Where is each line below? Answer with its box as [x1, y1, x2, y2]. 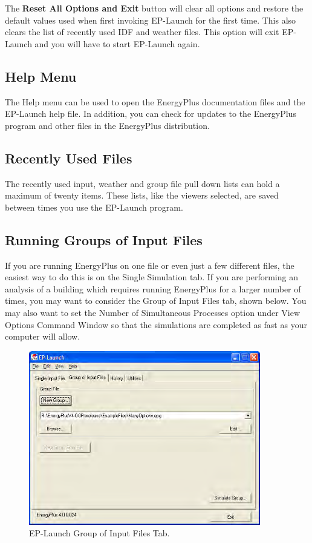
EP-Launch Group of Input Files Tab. [29, 527, 170, 539]
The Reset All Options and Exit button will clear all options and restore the [5, 2, 304, 14]
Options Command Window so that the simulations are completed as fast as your [5, 318, 307, 331]
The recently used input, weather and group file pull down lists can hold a [5, 177, 280, 189]
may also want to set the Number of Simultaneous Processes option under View [5, 306, 301, 318]
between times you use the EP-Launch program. [5, 200, 183, 213]
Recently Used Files [5, 148, 132, 167]
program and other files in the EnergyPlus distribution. [5, 119, 210, 131]
